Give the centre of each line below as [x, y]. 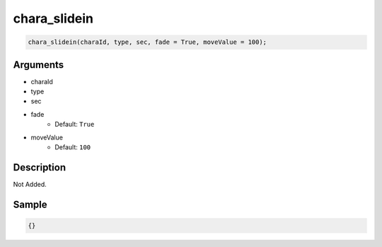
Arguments [39, 65]
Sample [30, 204]
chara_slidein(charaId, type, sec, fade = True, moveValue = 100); [147, 42]
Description [40, 167]
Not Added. [30, 184]
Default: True [75, 125]
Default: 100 [73, 147]
